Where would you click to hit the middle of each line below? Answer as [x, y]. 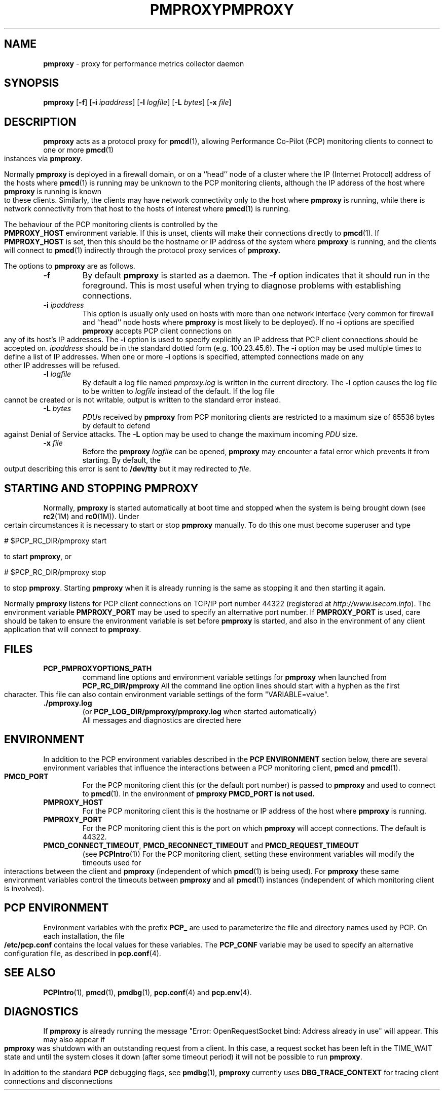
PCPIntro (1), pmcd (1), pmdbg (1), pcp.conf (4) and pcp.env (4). [147, 992]
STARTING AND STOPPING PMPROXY [101, 488]
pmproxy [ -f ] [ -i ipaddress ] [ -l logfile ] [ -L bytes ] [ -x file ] [137, 102]
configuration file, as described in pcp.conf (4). [83, 953]
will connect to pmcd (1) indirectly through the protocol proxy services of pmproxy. [142, 250]
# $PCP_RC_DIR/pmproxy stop [55, 572]
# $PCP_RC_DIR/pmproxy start [55, 541]
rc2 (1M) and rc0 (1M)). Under [91, 517]
